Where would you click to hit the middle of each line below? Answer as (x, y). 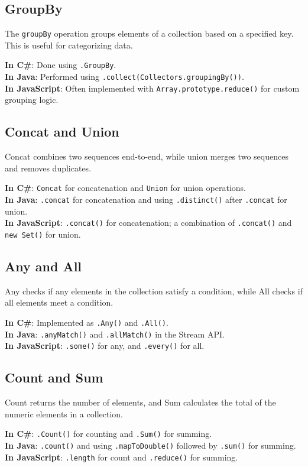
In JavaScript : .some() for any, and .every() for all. (105, 346)
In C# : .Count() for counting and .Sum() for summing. (108, 434)
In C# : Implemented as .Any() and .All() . (87, 322)
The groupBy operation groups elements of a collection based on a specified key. (149, 33)
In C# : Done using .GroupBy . (61, 65)
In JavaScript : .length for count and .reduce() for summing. (121, 457)
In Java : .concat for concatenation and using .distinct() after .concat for (146, 200)
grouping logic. (32, 100)
